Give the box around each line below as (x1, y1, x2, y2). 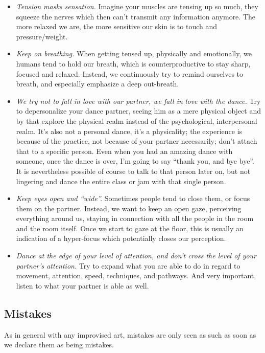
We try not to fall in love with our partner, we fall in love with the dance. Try (16, 95, 261, 106)
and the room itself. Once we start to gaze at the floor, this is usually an (16, 223, 244, 233)
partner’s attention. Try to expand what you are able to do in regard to (16, 260, 240, 271)
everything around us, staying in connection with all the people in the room (16, 213, 254, 224)
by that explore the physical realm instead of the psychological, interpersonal (16, 115, 257, 126)
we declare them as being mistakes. (4, 339, 114, 350)
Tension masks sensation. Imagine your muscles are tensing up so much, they (16, 1, 258, 11)
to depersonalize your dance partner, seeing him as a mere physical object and (16, 105, 261, 116)
